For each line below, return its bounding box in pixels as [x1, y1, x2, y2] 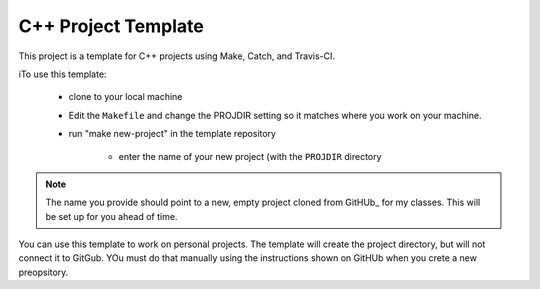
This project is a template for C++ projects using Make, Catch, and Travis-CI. [18, 50, 335, 62]
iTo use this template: [18, 68, 107, 80]
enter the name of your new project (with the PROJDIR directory [118, 150, 382, 162]
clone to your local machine [68, 91, 183, 103]
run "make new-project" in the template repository [68, 128, 277, 140]
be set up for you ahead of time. [45, 210, 178, 222]
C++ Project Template [18, 15, 204, 37]
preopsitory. [18, 266, 69, 278]
